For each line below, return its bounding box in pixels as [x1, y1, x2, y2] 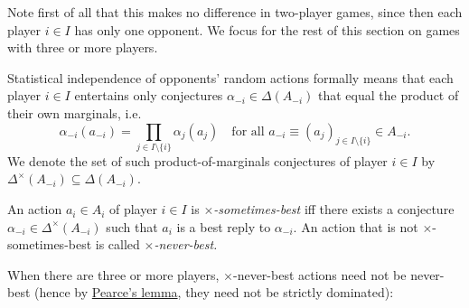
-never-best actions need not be [232, 265, 407, 284]
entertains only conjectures [74, 86, 223, 105]
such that [106, 217, 158, 236]
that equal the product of [318, 86, 459, 105]
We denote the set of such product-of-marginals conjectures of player [7, 151, 388, 170]
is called [95, 235, 140, 254]
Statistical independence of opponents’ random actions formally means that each [7, 68, 454, 87]
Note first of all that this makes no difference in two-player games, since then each [7, 3, 463, 21]
